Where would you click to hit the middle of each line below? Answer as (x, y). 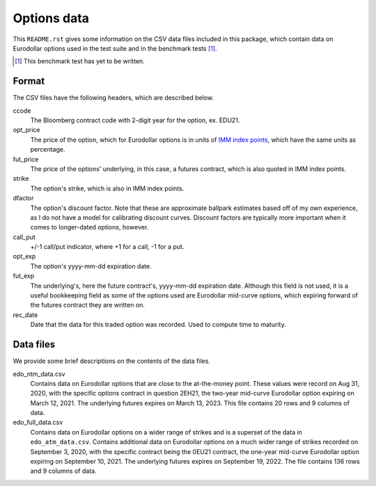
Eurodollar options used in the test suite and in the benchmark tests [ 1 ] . (115, 48)
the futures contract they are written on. (88, 305)
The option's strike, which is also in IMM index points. (107, 188)
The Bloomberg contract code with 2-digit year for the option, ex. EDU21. (135, 120)
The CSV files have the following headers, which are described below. (113, 98)
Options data (51, 18)
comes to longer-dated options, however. (89, 227)
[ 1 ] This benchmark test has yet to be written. (80, 61)
